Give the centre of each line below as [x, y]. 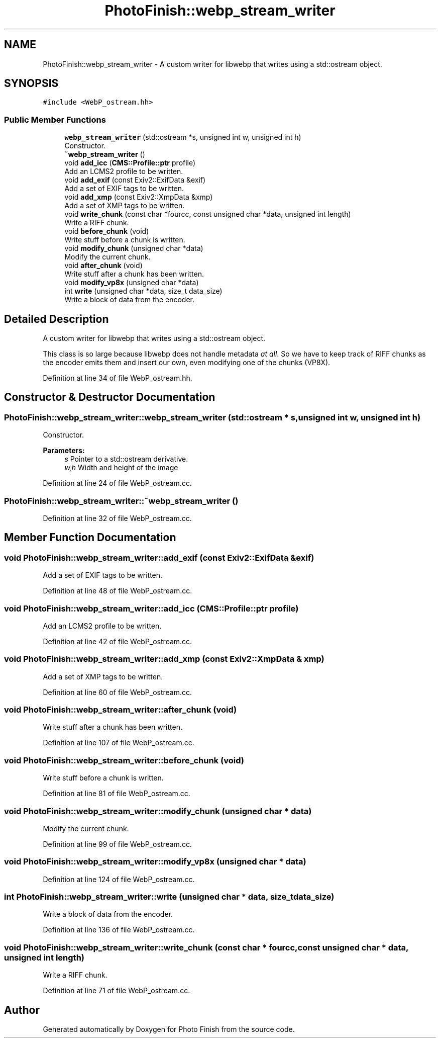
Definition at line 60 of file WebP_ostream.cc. [118, 692]
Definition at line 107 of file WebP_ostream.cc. [119, 743]
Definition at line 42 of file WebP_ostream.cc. [118, 641]
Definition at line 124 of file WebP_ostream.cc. [119, 879]
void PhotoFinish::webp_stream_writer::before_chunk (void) [124, 760]
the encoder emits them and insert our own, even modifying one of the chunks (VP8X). [187, 363]
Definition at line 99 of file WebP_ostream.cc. [117, 844]
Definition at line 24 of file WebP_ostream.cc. [117, 483]
